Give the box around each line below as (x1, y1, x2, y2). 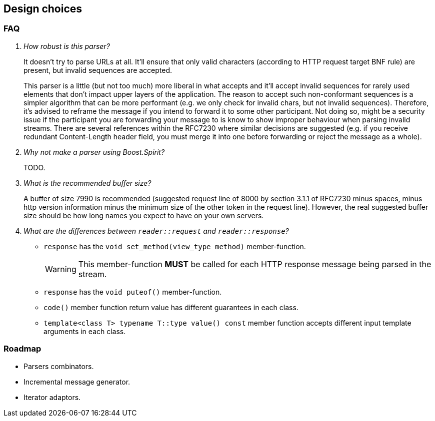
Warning (45, 264, 76, 274)
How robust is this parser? (23, 41, 110, 50)
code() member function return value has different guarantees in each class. (43, 303, 298, 312)
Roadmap (3, 344, 41, 354)
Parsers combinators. (23, 362, 94, 371)
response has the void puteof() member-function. (43, 287, 222, 296)
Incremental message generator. (23, 377, 130, 386)
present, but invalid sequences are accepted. (23, 65, 172, 74)
